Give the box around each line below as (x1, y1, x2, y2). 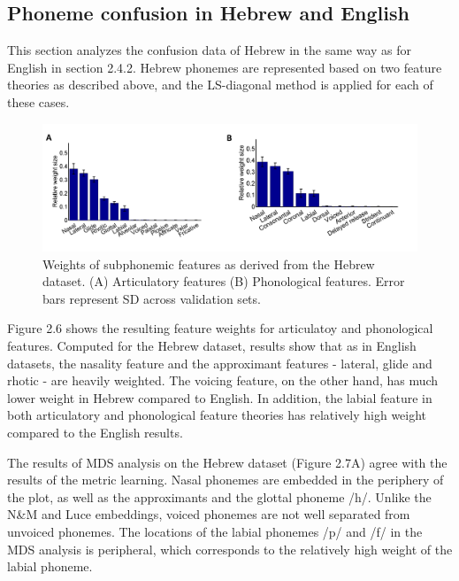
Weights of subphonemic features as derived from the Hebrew (42, 254, 375, 273)
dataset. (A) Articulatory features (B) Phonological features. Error (42, 272, 405, 290)
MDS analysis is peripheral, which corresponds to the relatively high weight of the (7, 539, 453, 558)
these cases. (7, 92, 70, 111)
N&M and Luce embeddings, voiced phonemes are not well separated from (7, 505, 410, 523)
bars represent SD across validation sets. (42, 289, 261, 307)
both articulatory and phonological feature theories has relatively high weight (7, 406, 427, 424)
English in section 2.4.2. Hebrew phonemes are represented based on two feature (7, 58, 442, 76)
